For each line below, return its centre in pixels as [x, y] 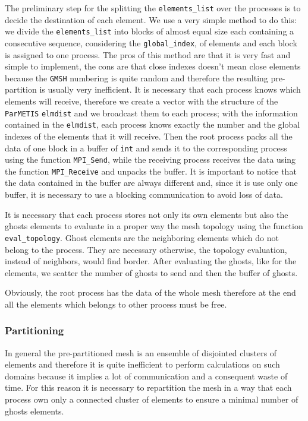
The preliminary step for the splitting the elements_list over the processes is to [153, 8]
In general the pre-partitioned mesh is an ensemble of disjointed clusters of [141, 352]
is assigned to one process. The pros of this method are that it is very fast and [148, 54]
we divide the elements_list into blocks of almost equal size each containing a [150, 31]
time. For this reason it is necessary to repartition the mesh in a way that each [148, 387]
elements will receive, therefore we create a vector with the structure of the [142, 101]
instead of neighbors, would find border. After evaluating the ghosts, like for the [151, 261]
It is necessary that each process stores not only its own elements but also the [147, 214]
